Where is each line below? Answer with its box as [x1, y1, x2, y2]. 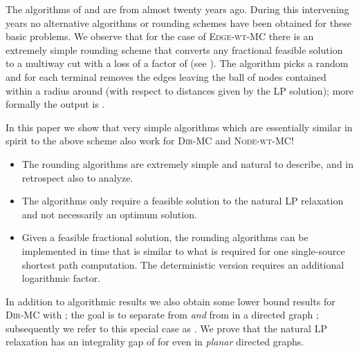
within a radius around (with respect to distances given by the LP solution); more [6, 83, 354, 97]
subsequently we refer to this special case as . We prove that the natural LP [6, 321, 327, 335]
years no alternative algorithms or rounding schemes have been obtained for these [6, 15, 351, 30]
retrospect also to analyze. [21, 170, 134, 184]
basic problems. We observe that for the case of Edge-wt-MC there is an [6, 29, 314, 44]
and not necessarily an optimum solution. [21, 207, 197, 221]
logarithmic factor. [21, 271, 101, 285]
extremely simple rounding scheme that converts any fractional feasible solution [6, 42, 343, 57]
